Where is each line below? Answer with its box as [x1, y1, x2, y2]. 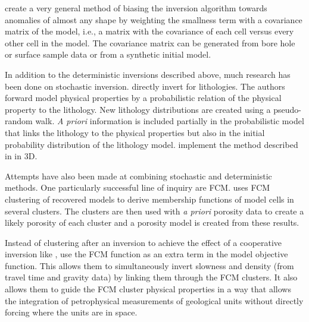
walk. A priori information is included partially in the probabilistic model [35, 115, 304, 127]
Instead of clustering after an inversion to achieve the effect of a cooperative [5, 236, 282, 248]
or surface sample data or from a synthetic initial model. [5, 48, 211, 61]
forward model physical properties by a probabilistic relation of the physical [5, 91, 282, 104]
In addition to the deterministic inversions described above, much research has [5, 68, 291, 80]
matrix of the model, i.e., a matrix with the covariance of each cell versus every [5, 25, 294, 37]
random [5, 115, 33, 127]
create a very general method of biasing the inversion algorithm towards [5, 2, 267, 14]
